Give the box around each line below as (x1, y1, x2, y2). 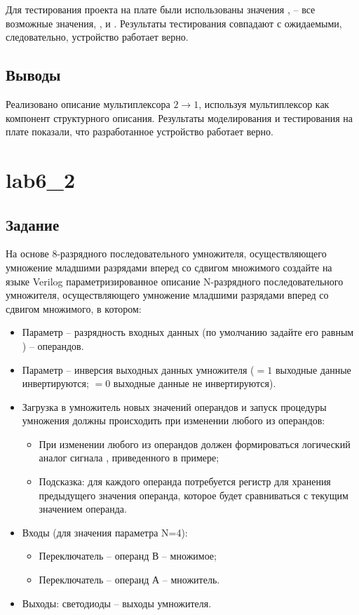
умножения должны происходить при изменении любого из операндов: (22, 413, 325, 428)
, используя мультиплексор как (198, 96, 330, 111)
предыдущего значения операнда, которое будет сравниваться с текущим (39, 487, 348, 502)
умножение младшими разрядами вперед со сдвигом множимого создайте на (6, 259, 332, 274)
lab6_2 (6, 165, 76, 194)
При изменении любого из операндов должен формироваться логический (39, 436, 351, 451)
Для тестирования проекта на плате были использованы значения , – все (6, 2, 316, 16)
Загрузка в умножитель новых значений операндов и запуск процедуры (22, 399, 327, 414)
